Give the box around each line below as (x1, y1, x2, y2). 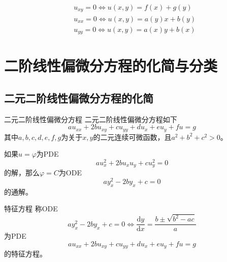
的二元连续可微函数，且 (93, 131, 172, 142)
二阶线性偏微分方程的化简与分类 (4, 55, 218, 76)
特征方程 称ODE (4, 203, 58, 214)
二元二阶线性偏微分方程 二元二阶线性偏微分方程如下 (4, 114, 177, 124)
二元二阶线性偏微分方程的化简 (4, 90, 153, 105)
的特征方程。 (4, 248, 47, 259)
